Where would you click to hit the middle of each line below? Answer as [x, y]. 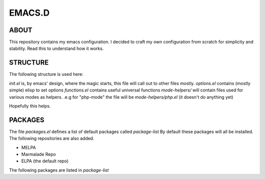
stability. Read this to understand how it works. [56, 48]
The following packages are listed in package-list [59, 170]
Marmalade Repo [39, 154]
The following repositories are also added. [52, 138]
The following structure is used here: [46, 74]
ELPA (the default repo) [45, 161]
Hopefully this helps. [30, 106]
